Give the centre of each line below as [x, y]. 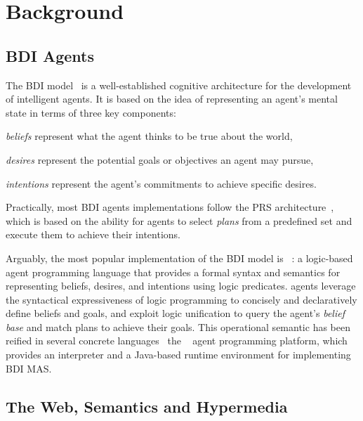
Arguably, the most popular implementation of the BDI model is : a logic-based [179, 258]
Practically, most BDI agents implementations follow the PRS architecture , [170, 207]
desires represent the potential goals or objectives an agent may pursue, [160, 159]
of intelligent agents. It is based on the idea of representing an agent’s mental [172, 99]
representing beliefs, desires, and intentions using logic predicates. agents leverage [181, 286]
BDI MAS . [29, 368]
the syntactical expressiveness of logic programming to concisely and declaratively [181, 299]
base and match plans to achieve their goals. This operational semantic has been [178, 326]
